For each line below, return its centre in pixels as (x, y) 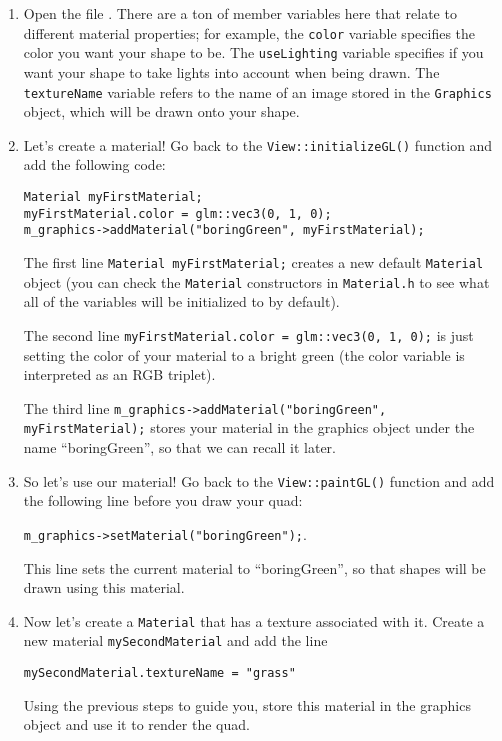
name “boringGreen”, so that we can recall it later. (179, 447)
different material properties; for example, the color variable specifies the (249, 32)
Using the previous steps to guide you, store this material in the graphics (247, 704)
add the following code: (94, 164)
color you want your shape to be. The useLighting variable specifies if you (253, 52)
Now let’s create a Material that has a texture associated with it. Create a (254, 620)
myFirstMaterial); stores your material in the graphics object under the (249, 427)
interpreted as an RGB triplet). (119, 374)
